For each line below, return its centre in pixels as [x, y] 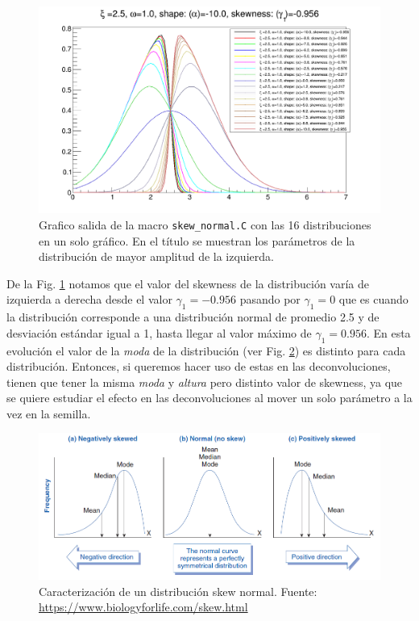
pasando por [270, 299]
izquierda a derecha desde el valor [89, 299]
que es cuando [373, 299]
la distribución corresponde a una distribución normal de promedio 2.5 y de [193, 317]
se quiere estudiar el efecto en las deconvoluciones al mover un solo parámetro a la [209, 398]
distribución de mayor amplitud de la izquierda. [156, 256]
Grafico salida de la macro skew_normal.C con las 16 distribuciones [205, 224]
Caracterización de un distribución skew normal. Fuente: [178, 591]
